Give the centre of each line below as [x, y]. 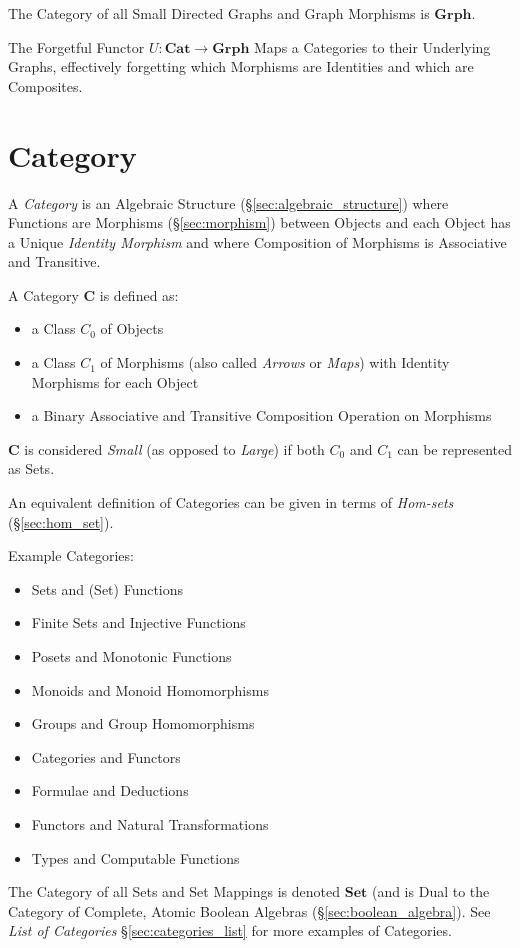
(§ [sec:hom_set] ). [61, 521]
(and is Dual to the [430, 891]
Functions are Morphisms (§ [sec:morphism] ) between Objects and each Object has [259, 222]
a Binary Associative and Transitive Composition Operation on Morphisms [261, 415]
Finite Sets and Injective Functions [138, 622]
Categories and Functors [106, 756]
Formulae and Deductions [110, 790]
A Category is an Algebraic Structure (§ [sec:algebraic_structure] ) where [228, 202]
